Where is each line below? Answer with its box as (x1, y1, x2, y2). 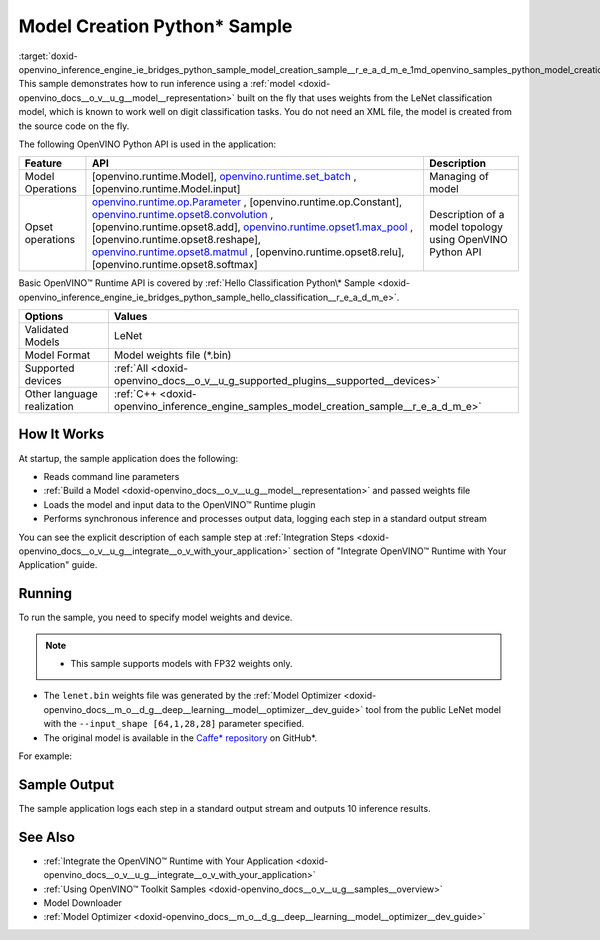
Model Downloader (43, 896, 122, 909)
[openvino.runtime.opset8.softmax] (91, 258, 259, 272)
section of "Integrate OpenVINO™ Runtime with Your (293, 545, 507, 557)
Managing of (429, 170, 489, 184)
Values (113, 310, 148, 324)
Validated (24, 323, 69, 337)
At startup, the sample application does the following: (18, 452, 239, 464)
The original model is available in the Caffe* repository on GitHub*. (43, 731, 318, 744)
